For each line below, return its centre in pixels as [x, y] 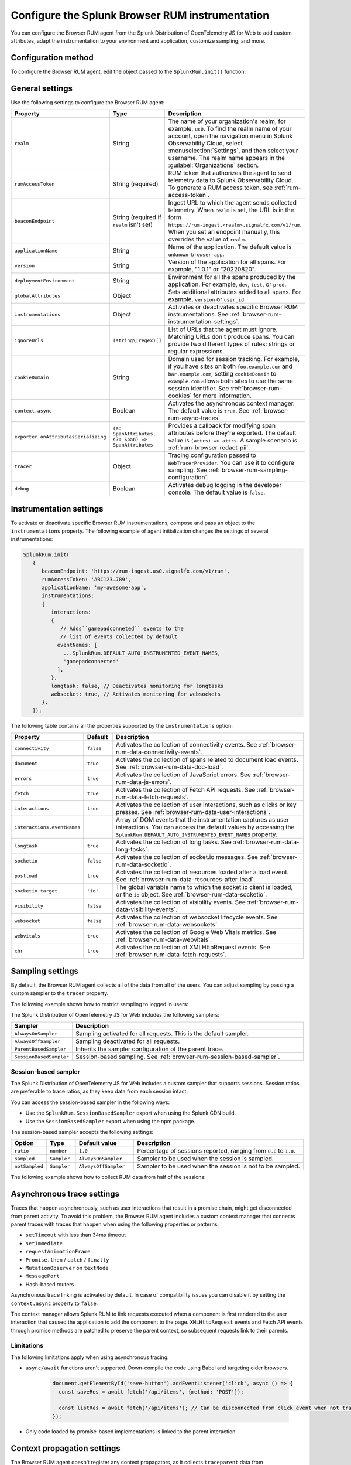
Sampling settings [45, 971]
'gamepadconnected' [91, 661]
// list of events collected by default [119, 637]
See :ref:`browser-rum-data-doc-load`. [170, 767]
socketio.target [36, 891]
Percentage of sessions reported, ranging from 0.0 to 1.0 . [216, 1151]
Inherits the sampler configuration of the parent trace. [149, 1049]
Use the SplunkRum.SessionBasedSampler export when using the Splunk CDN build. [131, 1113]
